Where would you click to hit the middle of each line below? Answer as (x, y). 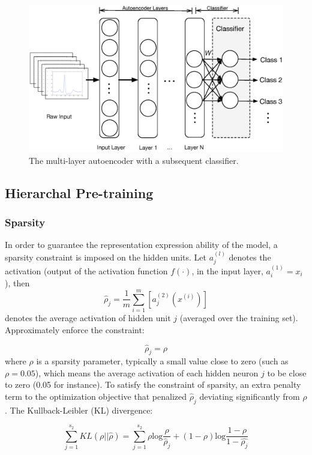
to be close (287, 372)
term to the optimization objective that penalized (96, 396)
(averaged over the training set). (239, 318)
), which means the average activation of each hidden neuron (147, 372)
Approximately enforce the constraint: (75, 329)
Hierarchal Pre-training (79, 192)
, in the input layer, (227, 270)
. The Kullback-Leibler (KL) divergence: (79, 410)
